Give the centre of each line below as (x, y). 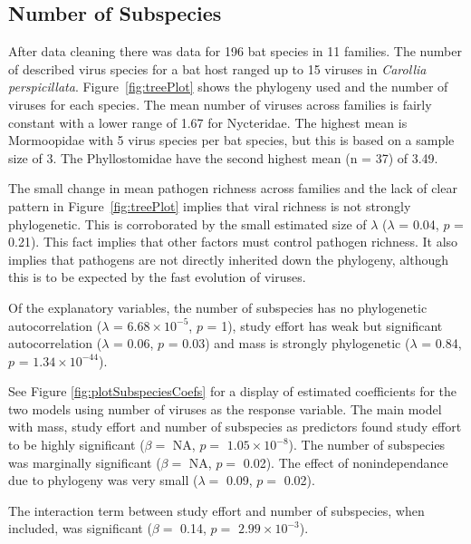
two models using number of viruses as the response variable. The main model (225, 408)
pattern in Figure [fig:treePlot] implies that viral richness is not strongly (210, 205)
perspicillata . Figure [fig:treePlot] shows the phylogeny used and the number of (228, 87)
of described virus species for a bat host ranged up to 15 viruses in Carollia (217, 68)
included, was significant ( (80, 528)
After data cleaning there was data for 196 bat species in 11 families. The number (235, 51)
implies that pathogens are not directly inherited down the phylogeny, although (229, 259)
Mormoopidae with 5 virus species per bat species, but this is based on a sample (231, 140)
